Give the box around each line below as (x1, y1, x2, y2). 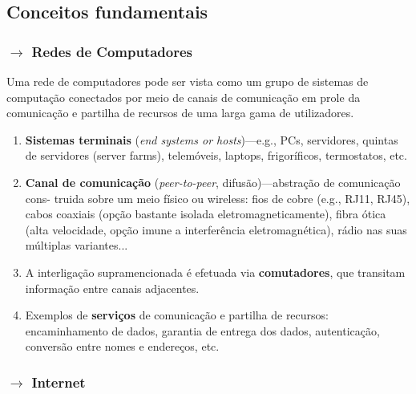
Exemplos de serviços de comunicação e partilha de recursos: (25, 307, 329, 323)
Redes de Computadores (31, 41, 193, 61)
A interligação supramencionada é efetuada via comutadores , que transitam (25, 263, 406, 280)
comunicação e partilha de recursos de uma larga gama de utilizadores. (6, 104, 354, 121)
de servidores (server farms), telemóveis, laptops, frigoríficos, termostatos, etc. (25, 147, 407, 164)
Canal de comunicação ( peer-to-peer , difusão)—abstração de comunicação (25, 173, 401, 190)
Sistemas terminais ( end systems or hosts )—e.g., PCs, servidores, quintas (25, 131, 398, 148)
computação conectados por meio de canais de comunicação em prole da (6, 88, 361, 105)
